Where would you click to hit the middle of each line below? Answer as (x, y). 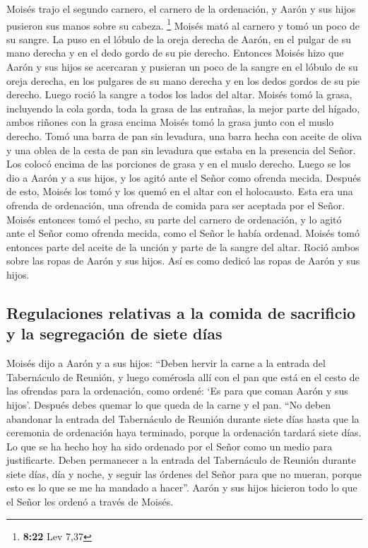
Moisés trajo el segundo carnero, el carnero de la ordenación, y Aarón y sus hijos (181, 8)
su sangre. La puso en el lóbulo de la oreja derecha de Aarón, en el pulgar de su (179, 39)
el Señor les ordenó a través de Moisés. (90, 502)
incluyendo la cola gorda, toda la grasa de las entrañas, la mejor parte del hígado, (183, 108)
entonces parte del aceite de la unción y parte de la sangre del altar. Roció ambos (183, 246)
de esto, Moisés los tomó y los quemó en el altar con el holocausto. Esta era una (180, 191)
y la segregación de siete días (114, 333)
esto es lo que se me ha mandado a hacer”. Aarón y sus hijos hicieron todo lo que (182, 488)
